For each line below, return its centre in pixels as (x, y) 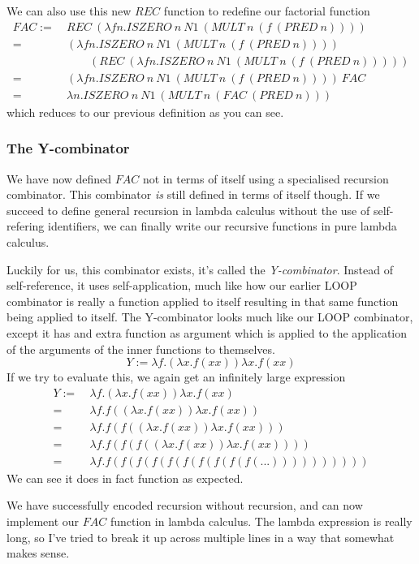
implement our (43, 521)
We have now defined (59, 178)
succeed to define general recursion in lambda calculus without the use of (188, 210)
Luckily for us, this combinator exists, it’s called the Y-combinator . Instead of (200, 269)
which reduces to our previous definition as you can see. (145, 112)
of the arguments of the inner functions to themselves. (141, 349)
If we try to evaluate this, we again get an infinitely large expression (176, 377)
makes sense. (38, 553)
